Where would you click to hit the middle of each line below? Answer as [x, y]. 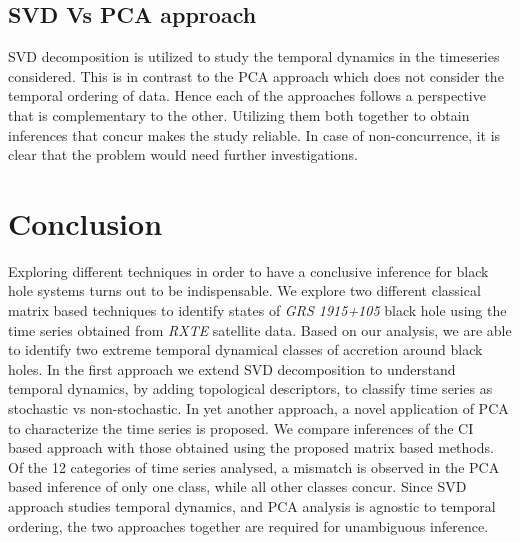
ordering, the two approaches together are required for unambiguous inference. [248, 525]
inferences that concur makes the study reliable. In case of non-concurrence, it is [254, 134]
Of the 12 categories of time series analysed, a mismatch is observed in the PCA [254, 466]
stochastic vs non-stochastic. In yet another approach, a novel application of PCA [258, 408]
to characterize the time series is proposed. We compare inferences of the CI [241, 427]
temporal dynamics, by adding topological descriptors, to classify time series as [250, 388]
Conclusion [85, 222]
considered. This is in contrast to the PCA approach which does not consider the [256, 75]
